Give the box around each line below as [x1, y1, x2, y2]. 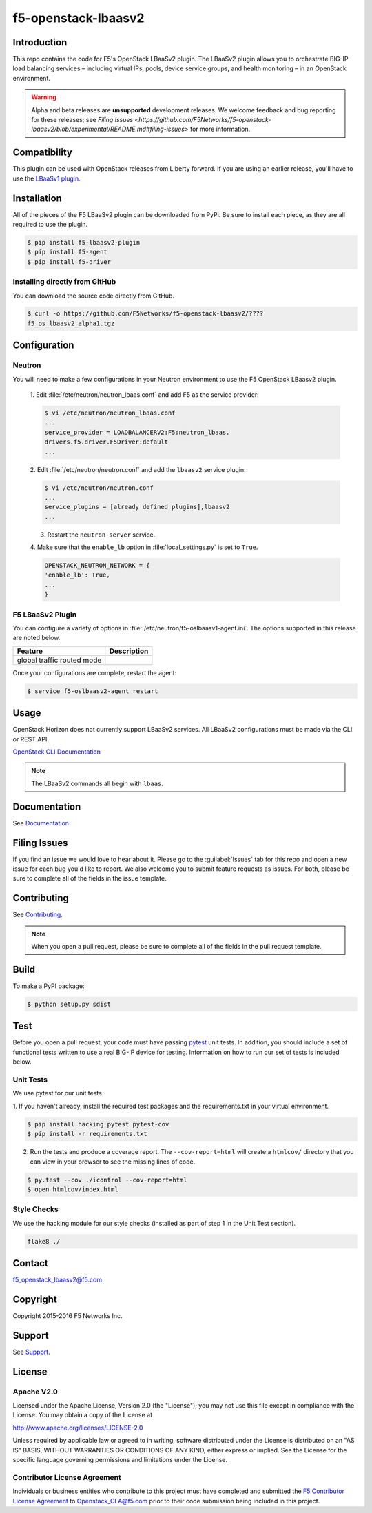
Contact [12, 1257, 48, 1269]
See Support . [12, 1348, 51, 1356]
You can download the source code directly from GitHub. [12, 291, 175, 300]
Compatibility [12, 147, 72, 158]
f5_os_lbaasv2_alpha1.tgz [27, 319, 115, 327]
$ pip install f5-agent [27, 248, 108, 256]
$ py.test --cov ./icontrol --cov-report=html [27, 1175, 187, 1184]
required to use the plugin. [12, 220, 88, 228]
